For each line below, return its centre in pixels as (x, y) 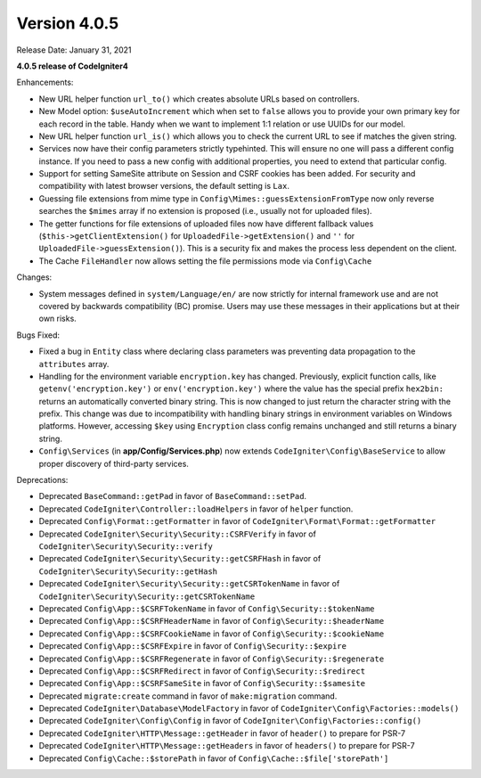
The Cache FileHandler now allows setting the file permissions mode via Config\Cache (205, 261)
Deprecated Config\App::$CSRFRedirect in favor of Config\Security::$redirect (202, 671)
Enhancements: (45, 82)
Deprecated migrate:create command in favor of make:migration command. (188, 696)
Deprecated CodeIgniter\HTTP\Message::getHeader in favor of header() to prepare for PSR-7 (222, 733)
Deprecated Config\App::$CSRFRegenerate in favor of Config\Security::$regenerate (212, 659)
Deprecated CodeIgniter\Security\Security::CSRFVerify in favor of (177, 534)
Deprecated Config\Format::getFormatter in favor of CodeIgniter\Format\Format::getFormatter (237, 521)
